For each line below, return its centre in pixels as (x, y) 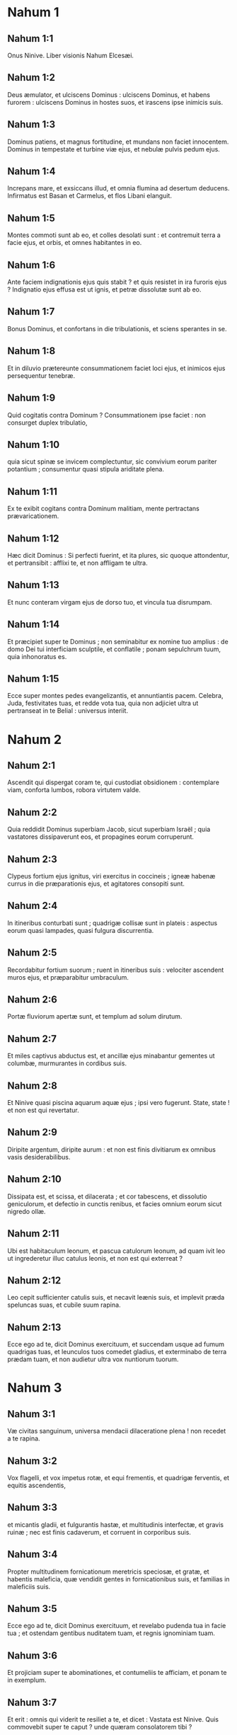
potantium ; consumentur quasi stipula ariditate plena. (86, 469)
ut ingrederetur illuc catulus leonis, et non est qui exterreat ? (95, 1258)
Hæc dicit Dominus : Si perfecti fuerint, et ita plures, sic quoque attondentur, (118, 555)
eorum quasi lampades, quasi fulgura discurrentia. (81, 930)
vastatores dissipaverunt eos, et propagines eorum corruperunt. (101, 837)
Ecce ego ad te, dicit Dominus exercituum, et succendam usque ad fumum (116, 1344)
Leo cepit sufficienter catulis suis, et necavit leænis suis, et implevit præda (116, 1298)
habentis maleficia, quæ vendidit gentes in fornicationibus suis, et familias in (118, 1579)
